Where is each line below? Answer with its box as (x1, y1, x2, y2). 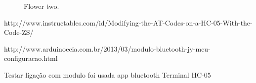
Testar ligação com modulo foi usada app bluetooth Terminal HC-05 (4, 69, 211, 80)
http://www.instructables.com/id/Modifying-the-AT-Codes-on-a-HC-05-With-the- (4, 17, 253, 28)
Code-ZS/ (4, 27, 34, 37)
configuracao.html (4, 53, 58, 63)
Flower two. (24, 1, 59, 11)
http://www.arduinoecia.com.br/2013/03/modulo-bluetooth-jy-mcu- (4, 43, 211, 54)
